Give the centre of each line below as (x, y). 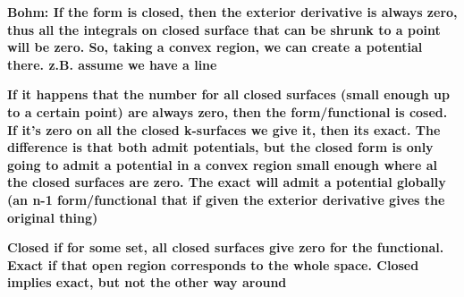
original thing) (53, 217)
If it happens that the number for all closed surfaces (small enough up (228, 94)
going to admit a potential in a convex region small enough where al (223, 164)
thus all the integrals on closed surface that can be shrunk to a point (224, 29)
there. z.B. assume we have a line (112, 64)
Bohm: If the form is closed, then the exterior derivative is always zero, (232, 12)
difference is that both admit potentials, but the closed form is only (220, 147)
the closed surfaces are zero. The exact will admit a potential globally (227, 182)
